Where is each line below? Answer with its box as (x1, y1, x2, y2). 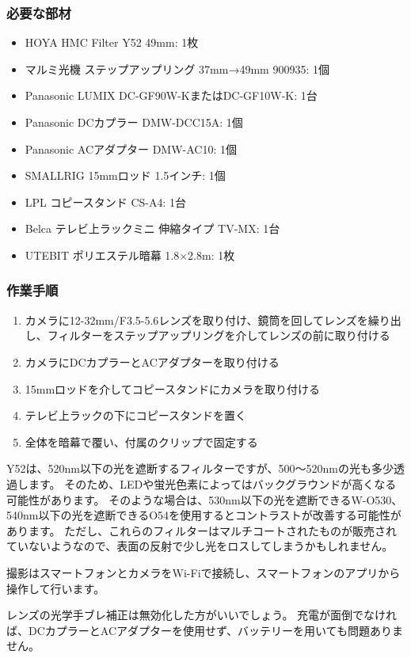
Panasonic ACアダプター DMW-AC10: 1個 (25, 140, 238, 157)
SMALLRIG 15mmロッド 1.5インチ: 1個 (25, 167, 226, 184)
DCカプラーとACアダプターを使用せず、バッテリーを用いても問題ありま (28, 622, 403, 638)
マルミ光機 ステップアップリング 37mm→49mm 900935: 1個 (25, 60, 329, 77)
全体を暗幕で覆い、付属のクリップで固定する (25, 433, 258, 450)
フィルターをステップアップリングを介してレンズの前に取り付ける (47, 327, 390, 344)
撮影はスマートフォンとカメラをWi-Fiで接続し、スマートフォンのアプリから (6, 564, 401, 580)
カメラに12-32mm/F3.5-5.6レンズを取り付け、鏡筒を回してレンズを (25, 311, 368, 328)
